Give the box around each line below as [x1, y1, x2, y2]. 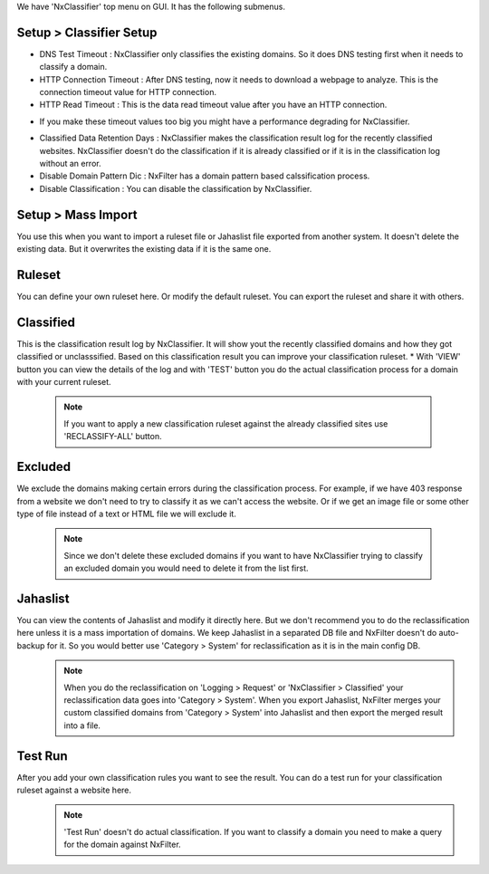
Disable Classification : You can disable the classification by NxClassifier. [39, 183, 312, 194]
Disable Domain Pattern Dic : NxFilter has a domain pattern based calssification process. [39, 170, 370, 181]
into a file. [63, 720, 101, 731]
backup [16, 639, 45, 651]
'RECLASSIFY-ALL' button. [63, 431, 162, 442]
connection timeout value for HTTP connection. [39, 87, 217, 98]
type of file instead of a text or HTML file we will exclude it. [16, 508, 237, 519]
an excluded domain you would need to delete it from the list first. [63, 562, 309, 574]
